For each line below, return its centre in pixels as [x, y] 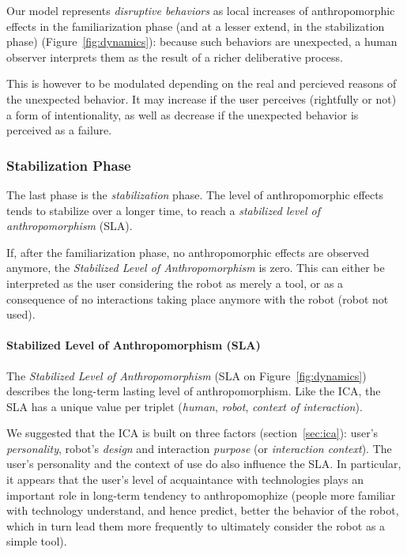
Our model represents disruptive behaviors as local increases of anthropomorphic [201, 10]
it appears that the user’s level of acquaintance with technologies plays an [185, 479]
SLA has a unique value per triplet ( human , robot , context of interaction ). [185, 406]
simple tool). [37, 541]
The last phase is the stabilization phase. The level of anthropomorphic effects [195, 194]
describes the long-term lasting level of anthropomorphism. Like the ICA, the [194, 391]
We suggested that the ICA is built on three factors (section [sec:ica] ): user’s [192, 433]
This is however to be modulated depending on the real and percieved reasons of [202, 83]
